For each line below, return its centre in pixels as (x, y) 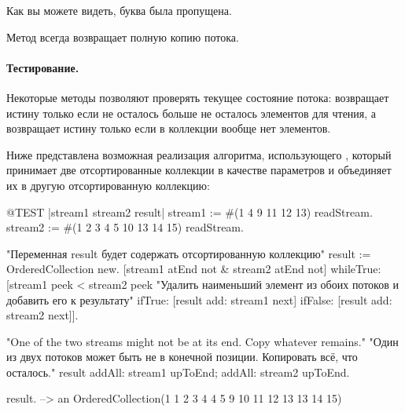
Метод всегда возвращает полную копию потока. (123, 36)
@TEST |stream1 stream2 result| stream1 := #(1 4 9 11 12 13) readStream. (190, 211)
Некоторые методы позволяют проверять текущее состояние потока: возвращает (198, 97)
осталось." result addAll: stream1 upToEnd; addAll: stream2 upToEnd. (178, 372)
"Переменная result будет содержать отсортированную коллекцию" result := (189, 253)
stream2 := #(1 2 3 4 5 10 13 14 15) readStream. (125, 227)
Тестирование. (43, 67)
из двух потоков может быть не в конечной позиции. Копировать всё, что (182, 357)
